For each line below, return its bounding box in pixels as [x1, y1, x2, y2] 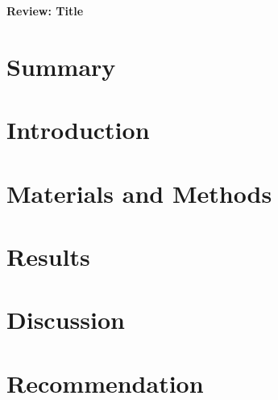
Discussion [6, 303, 125, 336]
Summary [6, 49, 116, 82]
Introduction [6, 113, 150, 146]
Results [6, 239, 90, 272]
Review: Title [6, 2, 84, 19]
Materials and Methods [6, 176, 272, 209]
